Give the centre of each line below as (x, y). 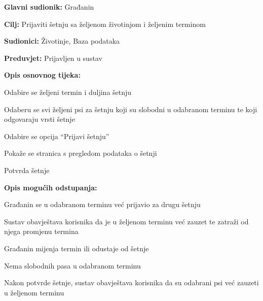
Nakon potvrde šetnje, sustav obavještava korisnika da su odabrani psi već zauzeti (131, 282)
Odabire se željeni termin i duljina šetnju (68, 92)
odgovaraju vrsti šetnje (40, 119)
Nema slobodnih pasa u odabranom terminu (72, 265)
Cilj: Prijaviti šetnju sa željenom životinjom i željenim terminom (105, 24)
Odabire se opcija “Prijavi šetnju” (57, 136)
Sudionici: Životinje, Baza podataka (62, 41)
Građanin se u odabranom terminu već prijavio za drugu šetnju (102, 204)
